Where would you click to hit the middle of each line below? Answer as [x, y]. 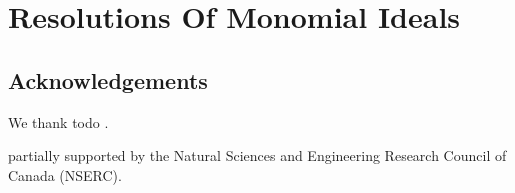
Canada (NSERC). [65, 174]
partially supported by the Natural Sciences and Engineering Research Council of [257, 155]
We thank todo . [58, 121]
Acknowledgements [108, 79]
